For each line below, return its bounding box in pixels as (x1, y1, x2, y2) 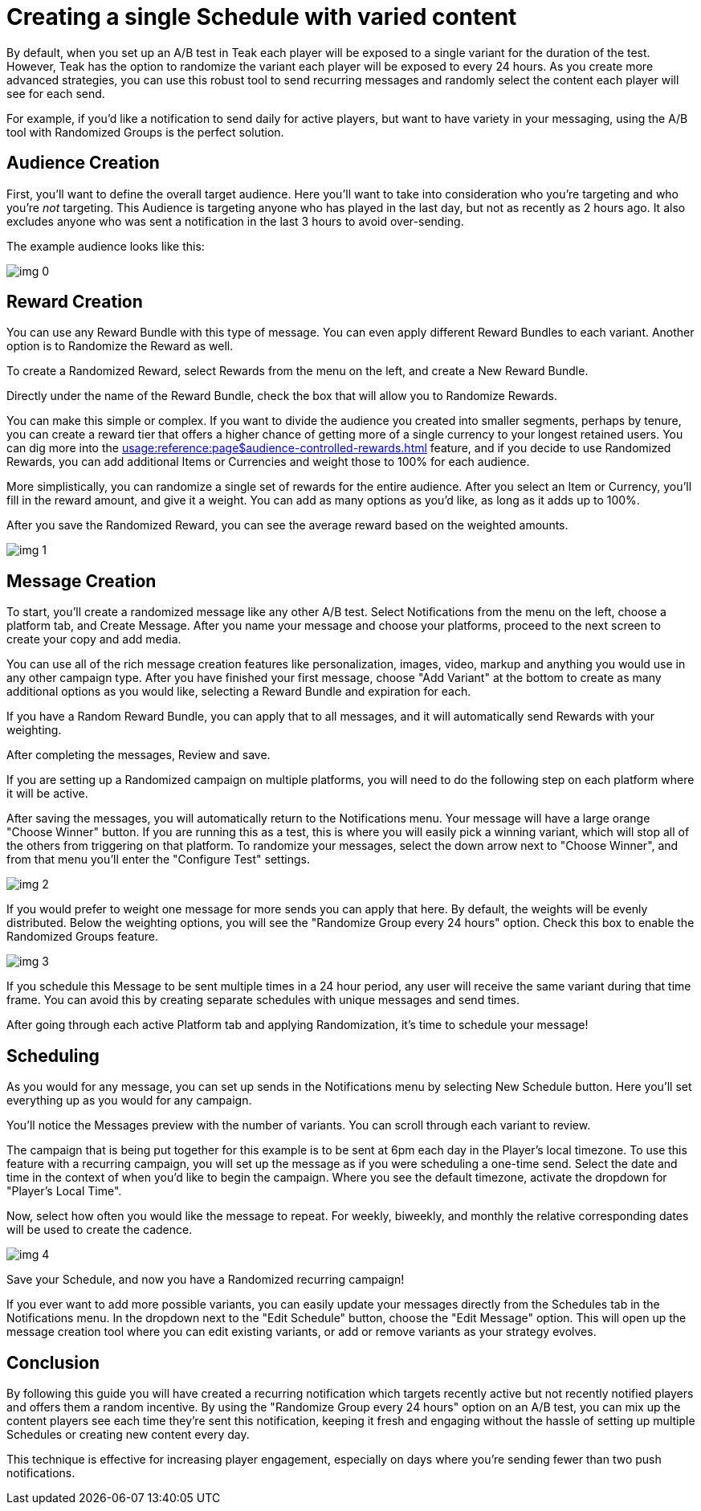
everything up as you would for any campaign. (6, 1093, 252, 1108)
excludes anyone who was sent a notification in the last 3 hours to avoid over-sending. (6, 214, 464, 228)
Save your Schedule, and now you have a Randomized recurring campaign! (6, 1272, 405, 1287)
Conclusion (6, 1352, 100, 1373)
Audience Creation (6, 153, 160, 174)
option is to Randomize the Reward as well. (6, 339, 234, 353)
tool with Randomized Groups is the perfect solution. (6, 125, 284, 139)
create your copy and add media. (6, 632, 181, 647)
